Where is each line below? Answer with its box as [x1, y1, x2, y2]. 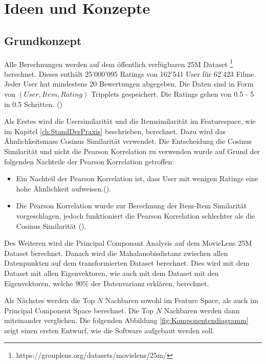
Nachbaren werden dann [164, 305, 240, 315]
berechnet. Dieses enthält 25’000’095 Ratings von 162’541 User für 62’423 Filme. [4, 68, 256, 79]
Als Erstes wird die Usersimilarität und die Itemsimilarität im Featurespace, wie [4, 116, 256, 126]
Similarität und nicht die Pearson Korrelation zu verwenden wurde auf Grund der [4, 145, 260, 156]
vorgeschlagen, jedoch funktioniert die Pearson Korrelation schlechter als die [16, 210, 255, 221]
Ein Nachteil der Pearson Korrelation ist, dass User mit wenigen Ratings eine [16, 173, 258, 184]
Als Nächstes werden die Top [4, 295, 95, 306]
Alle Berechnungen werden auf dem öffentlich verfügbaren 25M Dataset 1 [4, 57, 233, 69]
